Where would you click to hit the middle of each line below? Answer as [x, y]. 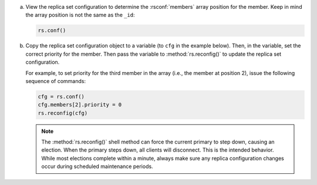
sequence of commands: [56, 81]
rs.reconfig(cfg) [63, 113]
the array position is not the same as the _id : [80, 15]
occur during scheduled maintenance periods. [97, 166]
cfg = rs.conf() [61, 96]
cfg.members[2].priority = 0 [80, 105]
